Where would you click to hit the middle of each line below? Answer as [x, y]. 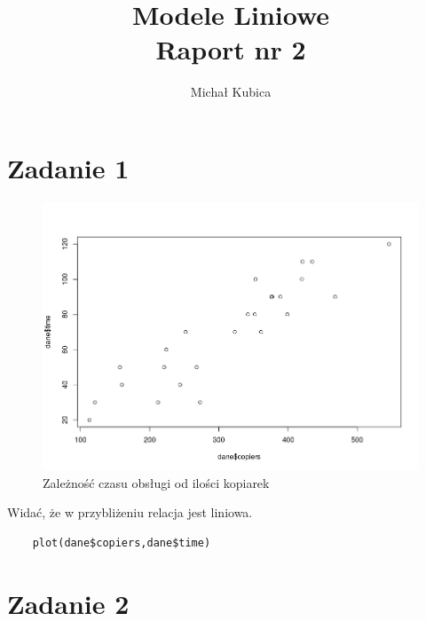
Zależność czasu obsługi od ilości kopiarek [156, 482]
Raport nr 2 [231, 49]
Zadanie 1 [68, 167]
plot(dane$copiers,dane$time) [122, 543]
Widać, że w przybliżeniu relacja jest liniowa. [130, 512]
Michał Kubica [231, 92]
